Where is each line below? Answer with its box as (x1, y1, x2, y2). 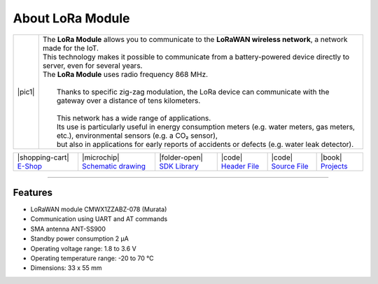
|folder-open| (158, 152, 203, 162)
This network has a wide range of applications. (56, 113, 211, 122)
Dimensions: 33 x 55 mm (30, 264, 102, 272)
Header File (220, 161, 260, 171)
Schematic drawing (81, 161, 146, 171)
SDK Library (158, 161, 199, 171)
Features (13, 186, 52, 199)
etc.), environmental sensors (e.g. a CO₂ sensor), (56, 130, 218, 140)
